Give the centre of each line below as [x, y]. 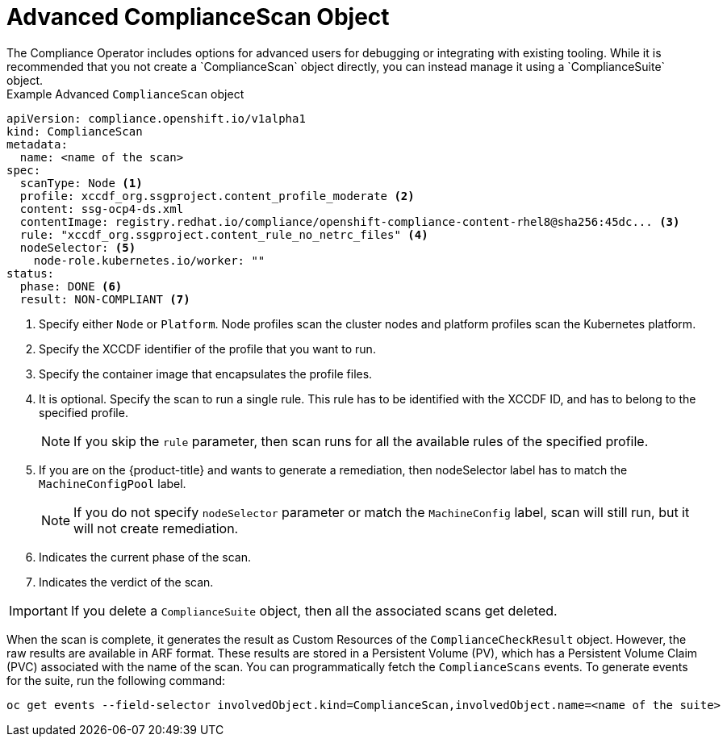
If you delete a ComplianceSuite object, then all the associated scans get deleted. [314, 610]
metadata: [37, 144]
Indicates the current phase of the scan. [145, 557]
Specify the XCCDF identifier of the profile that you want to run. [207, 349]
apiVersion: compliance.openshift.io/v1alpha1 [156, 118]
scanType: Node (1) [81, 183]
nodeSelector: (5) [78, 247]
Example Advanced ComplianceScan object [125, 94]
